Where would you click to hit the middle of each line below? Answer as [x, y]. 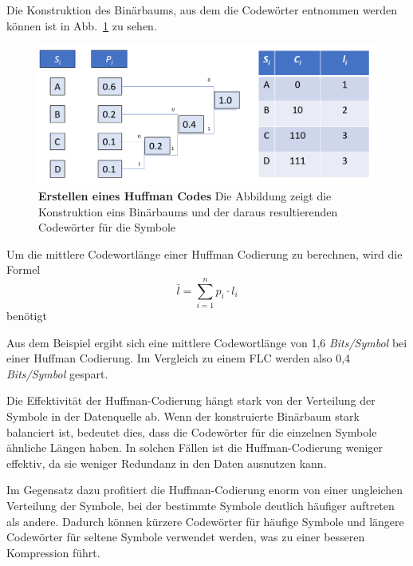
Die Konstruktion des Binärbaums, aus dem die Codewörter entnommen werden [202, 10]
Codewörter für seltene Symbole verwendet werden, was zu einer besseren [186, 537]
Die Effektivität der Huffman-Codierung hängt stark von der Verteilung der [191, 400]
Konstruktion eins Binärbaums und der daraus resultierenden [188, 211]
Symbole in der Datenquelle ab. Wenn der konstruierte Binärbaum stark [183, 416]
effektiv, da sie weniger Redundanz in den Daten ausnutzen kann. [167, 463]
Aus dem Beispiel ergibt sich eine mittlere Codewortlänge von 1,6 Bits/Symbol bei [207, 342]
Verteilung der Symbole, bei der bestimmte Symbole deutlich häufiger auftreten [201, 505]
